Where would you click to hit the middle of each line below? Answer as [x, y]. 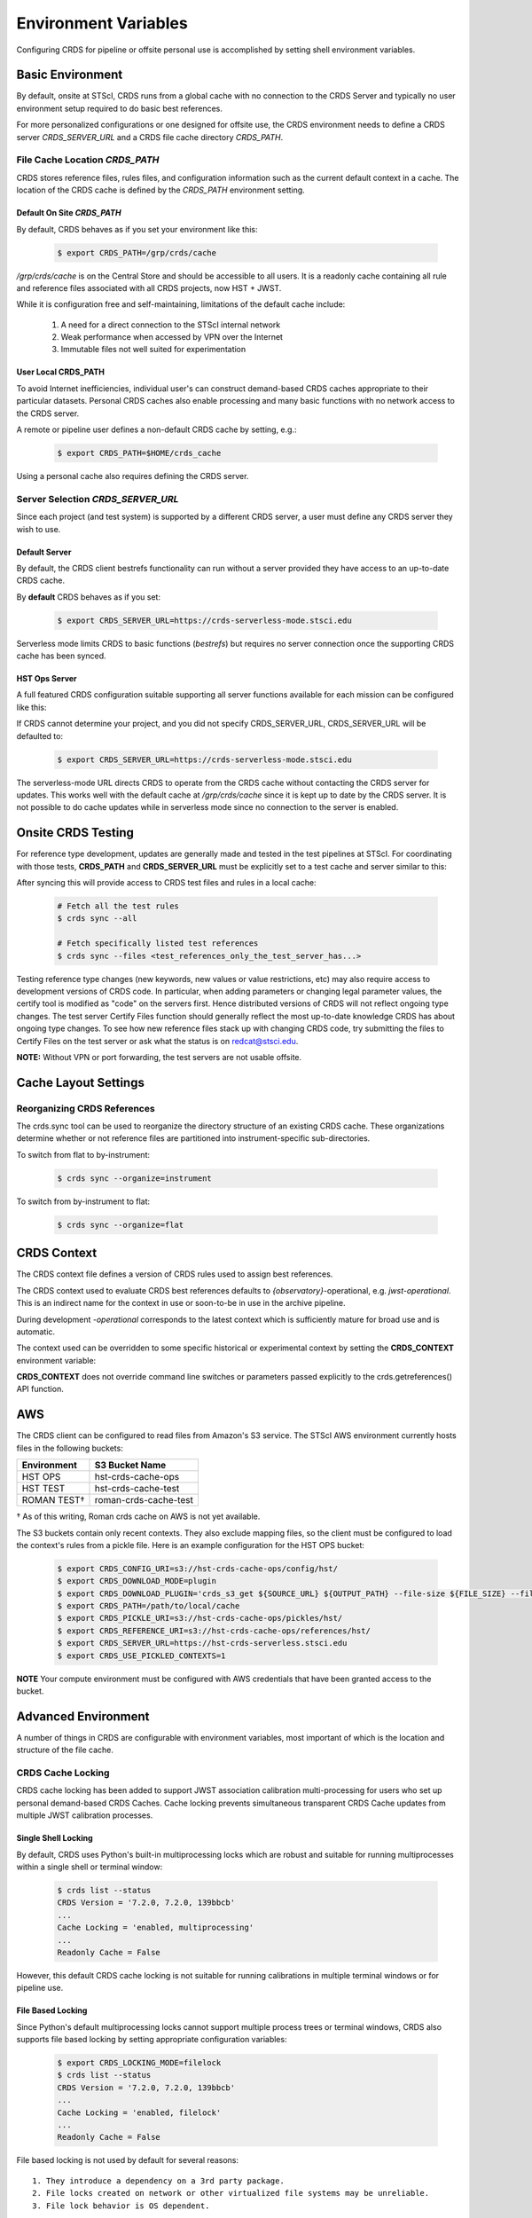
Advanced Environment [83, 1716]
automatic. [36, 1332]
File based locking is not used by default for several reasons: [128, 2160]
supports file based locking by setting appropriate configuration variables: [152, 2040]
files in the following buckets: [70, 1448]
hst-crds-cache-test [137, 1489]
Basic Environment [70, 75]
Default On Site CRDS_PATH [69, 213]
